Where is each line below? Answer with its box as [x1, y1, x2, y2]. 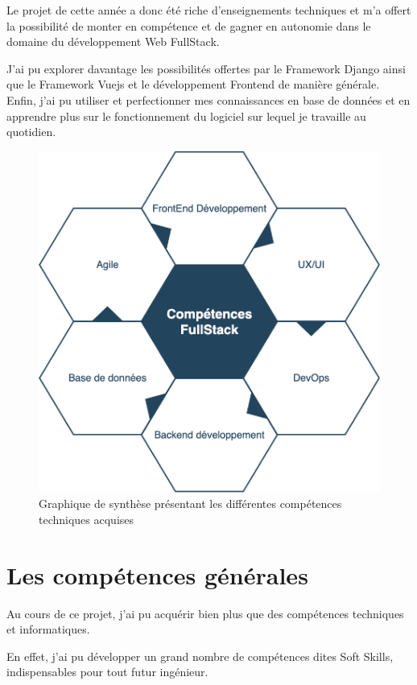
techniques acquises [39, 510, 134, 527]
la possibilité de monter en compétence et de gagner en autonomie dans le [6, 17, 371, 34]
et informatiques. [6, 621, 90, 638]
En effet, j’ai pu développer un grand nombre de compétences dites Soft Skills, [6, 647, 394, 664]
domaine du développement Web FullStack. [6, 33, 220, 50]
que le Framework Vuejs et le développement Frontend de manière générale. [6, 76, 380, 93]
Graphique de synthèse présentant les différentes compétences [39, 495, 342, 512]
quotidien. [6, 123, 56, 140]
